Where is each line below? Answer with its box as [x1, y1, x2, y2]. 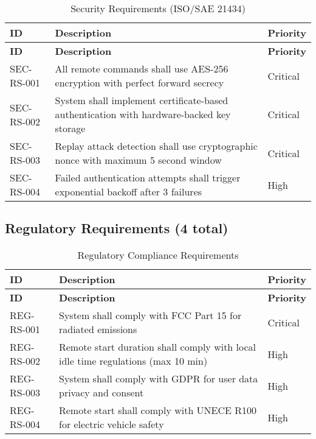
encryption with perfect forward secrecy [55, 76, 224, 90]
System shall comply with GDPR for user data [58, 371, 258, 386]
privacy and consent [58, 385, 144, 400]
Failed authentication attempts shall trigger [55, 170, 241, 184]
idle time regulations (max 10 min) [58, 354, 208, 368]
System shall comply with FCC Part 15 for [58, 308, 242, 323]
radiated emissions [58, 322, 137, 337]
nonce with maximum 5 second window [55, 153, 222, 167]
